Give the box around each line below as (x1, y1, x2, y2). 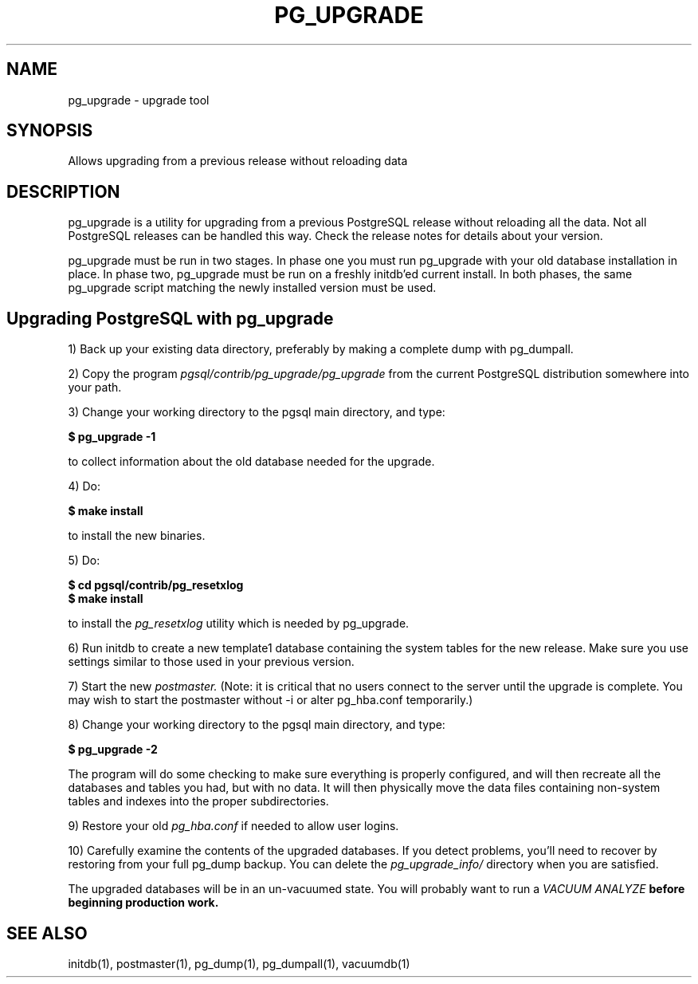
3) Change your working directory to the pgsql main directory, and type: (68, 405, 445, 419)
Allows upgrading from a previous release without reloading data (68, 154, 408, 168)
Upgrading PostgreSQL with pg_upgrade (6, 308, 334, 329)
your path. (68, 380, 122, 395)
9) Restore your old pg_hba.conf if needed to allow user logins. (68, 819, 399, 833)
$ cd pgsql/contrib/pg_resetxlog (68, 578, 244, 592)
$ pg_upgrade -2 (68, 742, 158, 757)
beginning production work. (68, 895, 219, 910)
